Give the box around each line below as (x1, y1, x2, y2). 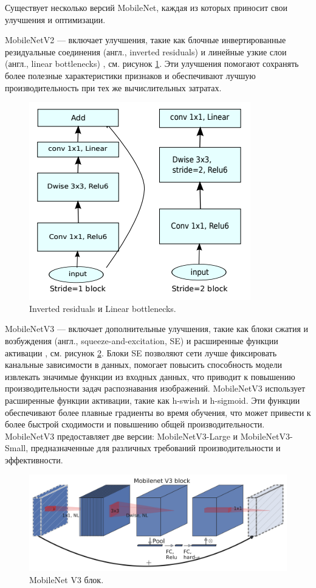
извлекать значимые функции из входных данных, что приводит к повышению (5, 370, 295, 382)
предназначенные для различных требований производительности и (30, 441, 281, 454)
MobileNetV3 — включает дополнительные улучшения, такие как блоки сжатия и (5, 322, 309, 335)
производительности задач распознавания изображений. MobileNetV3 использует (5, 382, 306, 395)
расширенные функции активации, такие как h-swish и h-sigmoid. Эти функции (5, 393, 300, 406)
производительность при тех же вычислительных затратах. (5, 81, 222, 94)
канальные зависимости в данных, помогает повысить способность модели (5, 358, 282, 371)
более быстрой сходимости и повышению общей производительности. (5, 418, 265, 431)
